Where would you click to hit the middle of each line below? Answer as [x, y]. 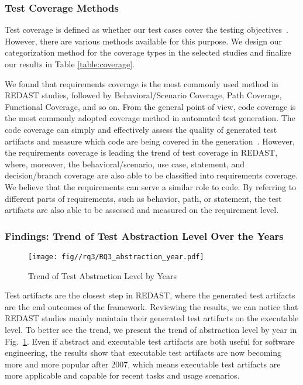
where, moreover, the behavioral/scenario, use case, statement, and [125, 164]
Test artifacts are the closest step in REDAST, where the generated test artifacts [150, 295]
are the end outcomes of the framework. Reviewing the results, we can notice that [151, 306]
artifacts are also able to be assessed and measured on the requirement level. [142, 210]
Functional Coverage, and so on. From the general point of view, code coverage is [150, 106]
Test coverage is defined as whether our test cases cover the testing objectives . [147, 30]
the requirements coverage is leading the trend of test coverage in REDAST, [141, 152]
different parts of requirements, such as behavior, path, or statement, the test [143, 198]
